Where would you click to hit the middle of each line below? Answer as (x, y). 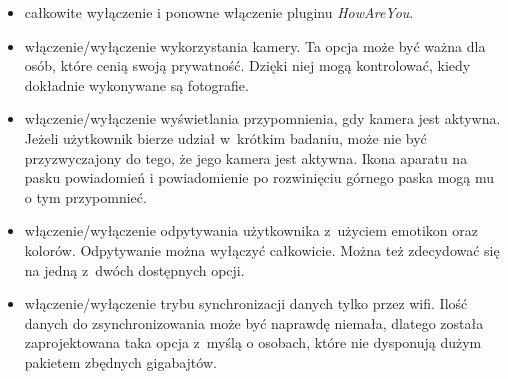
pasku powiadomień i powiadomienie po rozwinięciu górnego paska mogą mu (259, 177)
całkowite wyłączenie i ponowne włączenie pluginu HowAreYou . (219, 12)
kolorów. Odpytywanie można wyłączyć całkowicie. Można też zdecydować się (262, 249)
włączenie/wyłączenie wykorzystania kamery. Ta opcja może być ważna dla (255, 45)
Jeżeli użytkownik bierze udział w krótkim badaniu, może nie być (225, 137)
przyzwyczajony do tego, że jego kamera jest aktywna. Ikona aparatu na (246, 157)
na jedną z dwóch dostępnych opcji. (134, 269)
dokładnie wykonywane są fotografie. (136, 84)
